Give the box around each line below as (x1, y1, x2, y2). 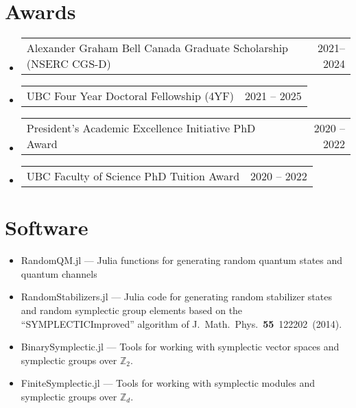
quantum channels (21, 266, 97, 280)
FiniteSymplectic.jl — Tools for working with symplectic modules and (21, 376, 316, 390)
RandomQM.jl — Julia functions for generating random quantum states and (21, 253, 343, 267)
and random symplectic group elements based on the (21, 303, 243, 317)
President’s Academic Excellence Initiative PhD (26, 120, 256, 136)
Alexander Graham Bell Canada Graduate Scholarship (26, 40, 288, 56)
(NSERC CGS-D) (26, 56, 111, 72)
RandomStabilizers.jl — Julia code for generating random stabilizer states (21, 289, 332, 304)
